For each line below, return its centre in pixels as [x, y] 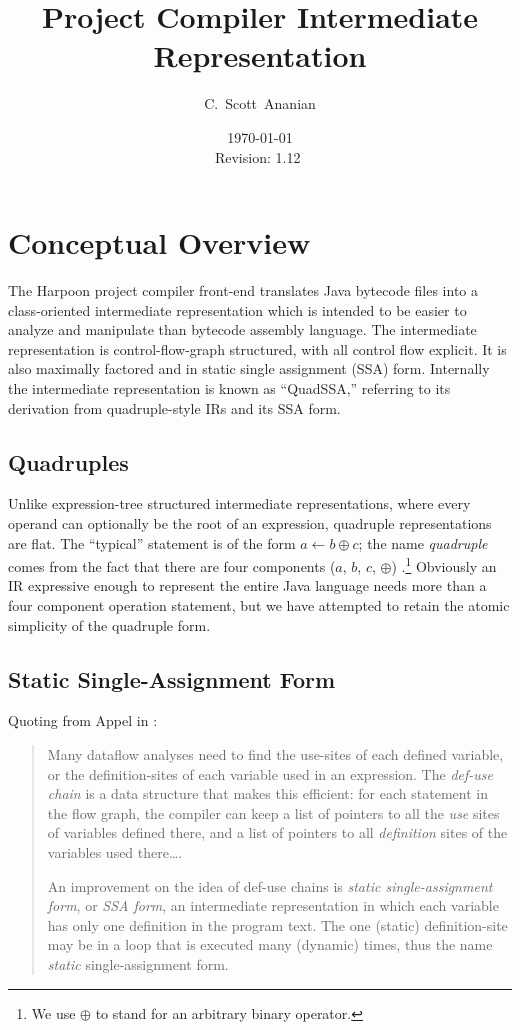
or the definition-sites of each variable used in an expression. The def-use [270, 773]
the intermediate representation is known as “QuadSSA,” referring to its [229, 388]
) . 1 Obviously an [444, 564]
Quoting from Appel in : [83, 720]
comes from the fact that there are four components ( [172, 565]
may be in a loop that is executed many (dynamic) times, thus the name [270, 944]
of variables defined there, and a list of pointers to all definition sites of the [277, 832]
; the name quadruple [423, 542]
